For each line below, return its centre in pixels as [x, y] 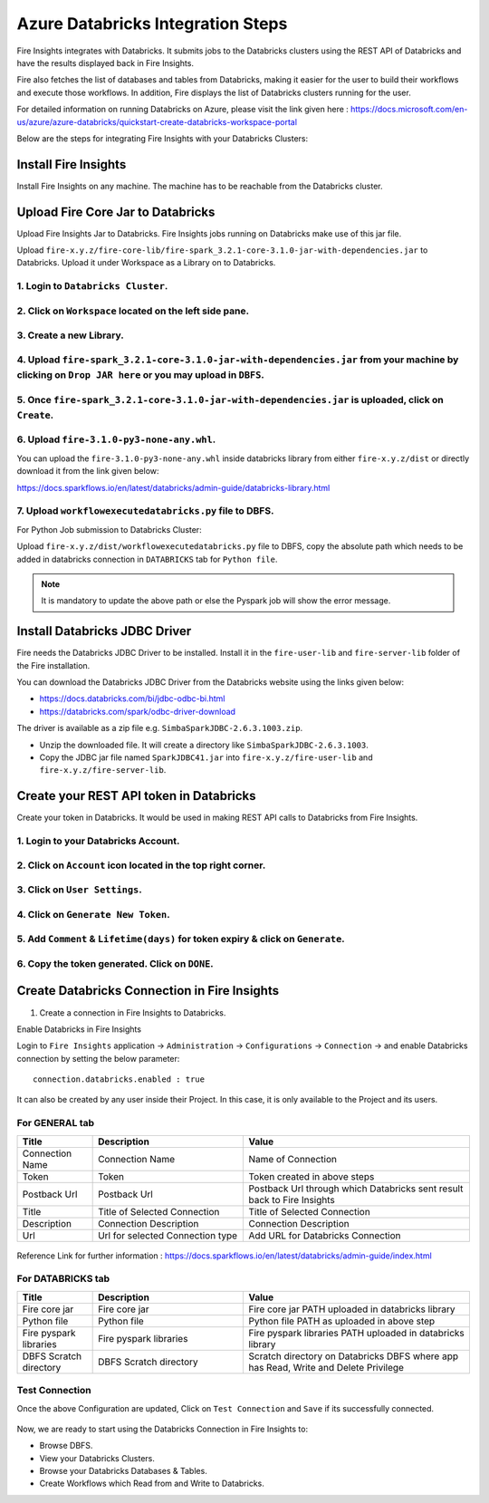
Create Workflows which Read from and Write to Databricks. [152, 1484]
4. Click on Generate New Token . [94, 914]
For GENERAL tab [56, 1123]
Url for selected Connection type [168, 1235]
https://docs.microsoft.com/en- [409, 110]
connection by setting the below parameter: [98, 1058]
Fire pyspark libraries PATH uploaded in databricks [357, 1333]
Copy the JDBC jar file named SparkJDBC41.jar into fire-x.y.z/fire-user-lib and [206, 757]
